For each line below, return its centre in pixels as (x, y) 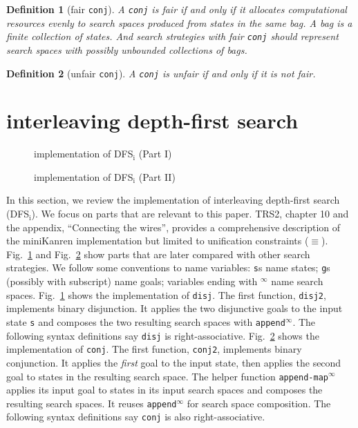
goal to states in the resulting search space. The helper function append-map (168, 376)
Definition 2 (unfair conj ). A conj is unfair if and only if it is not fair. (161, 73)
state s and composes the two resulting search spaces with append (146, 321)
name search (297, 281)
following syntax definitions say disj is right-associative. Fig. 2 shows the (163, 335)
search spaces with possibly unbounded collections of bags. (127, 49)
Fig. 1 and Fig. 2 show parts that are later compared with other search (158, 254)
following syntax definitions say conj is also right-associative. (136, 417)
